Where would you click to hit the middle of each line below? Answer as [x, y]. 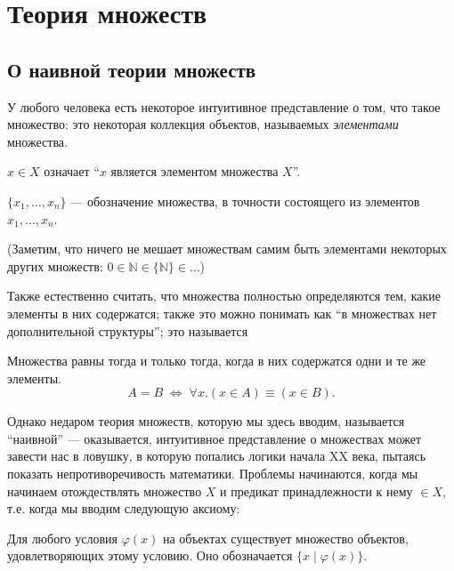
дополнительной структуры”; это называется [128, 330]
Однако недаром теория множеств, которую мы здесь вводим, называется [206, 421]
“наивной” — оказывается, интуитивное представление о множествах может [215, 438]
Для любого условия [63, 538]
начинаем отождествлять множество [105, 491]
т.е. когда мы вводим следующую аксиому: [124, 508]
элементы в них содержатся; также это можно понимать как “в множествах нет [222, 313]
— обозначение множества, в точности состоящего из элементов [245, 201]
